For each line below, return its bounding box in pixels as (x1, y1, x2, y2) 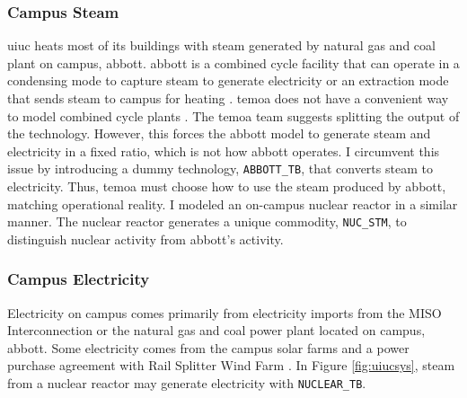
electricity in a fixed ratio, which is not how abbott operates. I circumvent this (7, 141, 440, 160)
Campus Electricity (7, 268, 150, 290)
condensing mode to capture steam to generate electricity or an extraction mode (7, 71, 449, 90)
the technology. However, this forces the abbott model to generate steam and (7, 124, 431, 143)
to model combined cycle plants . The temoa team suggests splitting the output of (7, 106, 460, 125)
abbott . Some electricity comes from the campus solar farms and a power (7, 338, 410, 357)
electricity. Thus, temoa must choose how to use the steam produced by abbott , (7, 177, 446, 196)
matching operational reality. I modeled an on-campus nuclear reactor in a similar (7, 194, 458, 213)
